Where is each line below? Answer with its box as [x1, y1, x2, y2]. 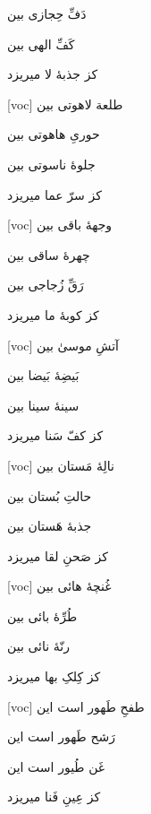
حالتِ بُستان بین [7, 486, 92, 505]
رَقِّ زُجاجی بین [7, 275, 84, 294]
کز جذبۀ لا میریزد [7, 65, 98, 83]
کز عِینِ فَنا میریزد [7, 787, 101, 806]
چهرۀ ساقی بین [7, 245, 90, 264]
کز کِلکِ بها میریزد [7, 667, 101, 686]
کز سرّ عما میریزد [7, 185, 102, 203]
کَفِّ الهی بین [7, 34, 75, 53]
